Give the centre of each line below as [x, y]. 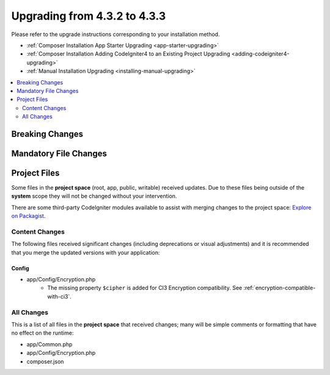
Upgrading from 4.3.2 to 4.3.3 [89, 16]
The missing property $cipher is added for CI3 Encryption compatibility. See [145, 288]
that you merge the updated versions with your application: [86, 252]
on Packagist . [28, 216]
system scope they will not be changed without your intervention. [94, 196]
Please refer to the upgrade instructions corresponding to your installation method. [116, 34]
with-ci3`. [59, 296]
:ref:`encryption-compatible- [280, 288]
